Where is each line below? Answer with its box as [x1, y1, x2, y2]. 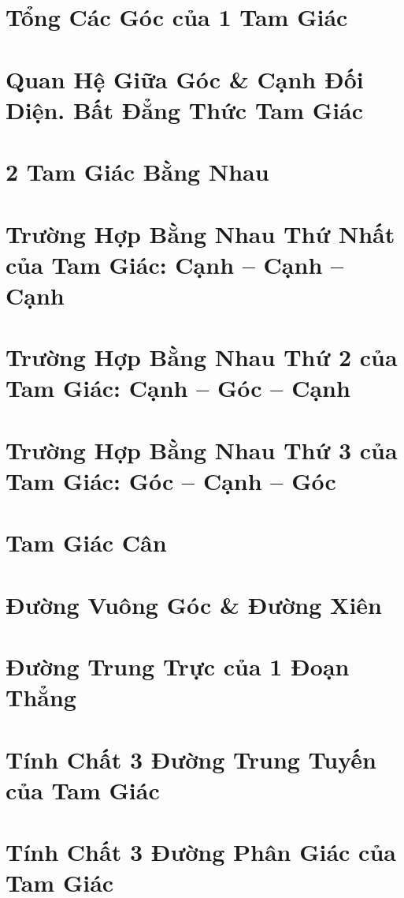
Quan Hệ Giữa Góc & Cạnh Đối [6, 62, 364, 95]
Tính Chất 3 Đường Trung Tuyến [6, 743, 376, 775]
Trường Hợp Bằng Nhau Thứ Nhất [6, 217, 395, 249]
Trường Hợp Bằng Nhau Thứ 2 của [6, 341, 398, 373]
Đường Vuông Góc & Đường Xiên [6, 588, 382, 620]
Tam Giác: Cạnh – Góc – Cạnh [6, 372, 350, 404]
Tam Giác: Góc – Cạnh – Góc [6, 465, 336, 496]
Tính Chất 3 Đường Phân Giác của [6, 836, 396, 868]
